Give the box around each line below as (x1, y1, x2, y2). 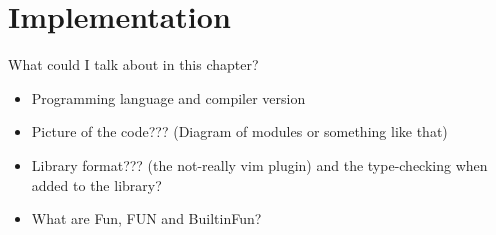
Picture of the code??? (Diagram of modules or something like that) (31, 121, 448, 142)
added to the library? (31, 174, 162, 195)
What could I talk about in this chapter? (8, 54, 259, 75)
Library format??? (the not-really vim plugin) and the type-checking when (31, 154, 488, 175)
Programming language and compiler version (31, 87, 306, 108)
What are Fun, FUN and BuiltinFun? (31, 208, 262, 229)
